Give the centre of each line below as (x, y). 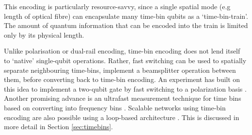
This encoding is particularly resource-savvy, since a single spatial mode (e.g (117, 6)
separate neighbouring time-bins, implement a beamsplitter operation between (120, 70)
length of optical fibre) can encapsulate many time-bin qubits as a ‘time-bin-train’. (126, 16)
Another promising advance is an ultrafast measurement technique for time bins (123, 98)
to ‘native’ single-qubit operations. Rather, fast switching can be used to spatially (125, 60)
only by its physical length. (44, 34)
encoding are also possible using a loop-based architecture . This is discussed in (122, 117)
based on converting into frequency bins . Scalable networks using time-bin (115, 107)
